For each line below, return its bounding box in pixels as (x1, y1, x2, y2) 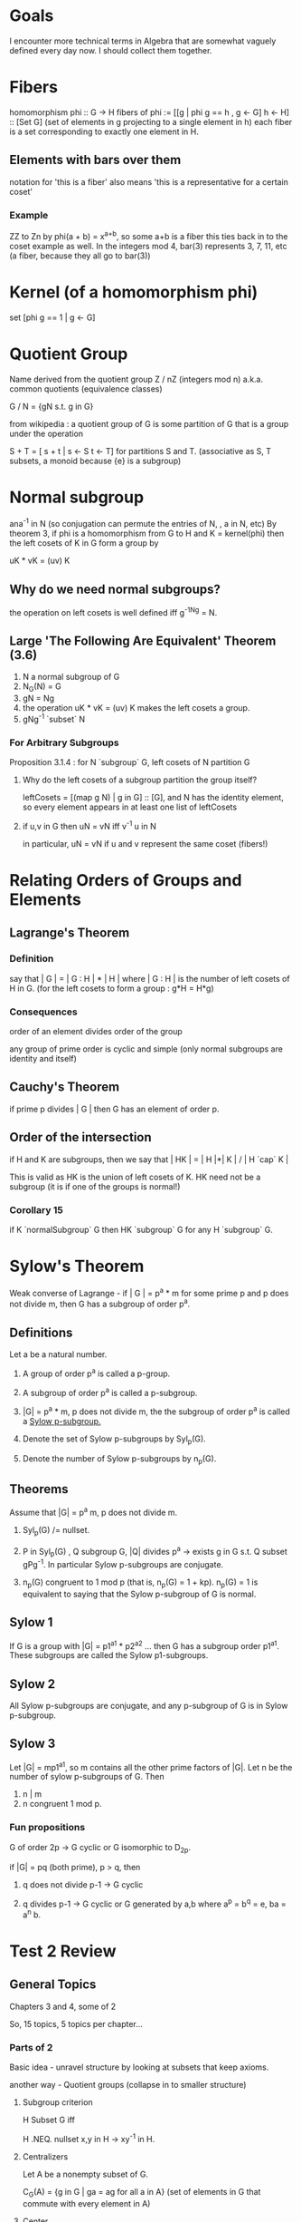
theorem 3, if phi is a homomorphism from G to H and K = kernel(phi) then (9, 528, 285, 539)
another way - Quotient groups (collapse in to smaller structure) (9, 2080, 247, 2091)
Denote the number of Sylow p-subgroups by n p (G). (22, 1452, 217, 1466)
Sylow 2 (9, 1676, 56, 1692)
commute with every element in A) (22, 2198, 151, 2208)
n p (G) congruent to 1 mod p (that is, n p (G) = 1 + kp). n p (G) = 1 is (22, 1577, 259, 1589)
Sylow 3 (9, 1736, 56, 1751)
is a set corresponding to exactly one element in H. (9, 126, 199, 137)
